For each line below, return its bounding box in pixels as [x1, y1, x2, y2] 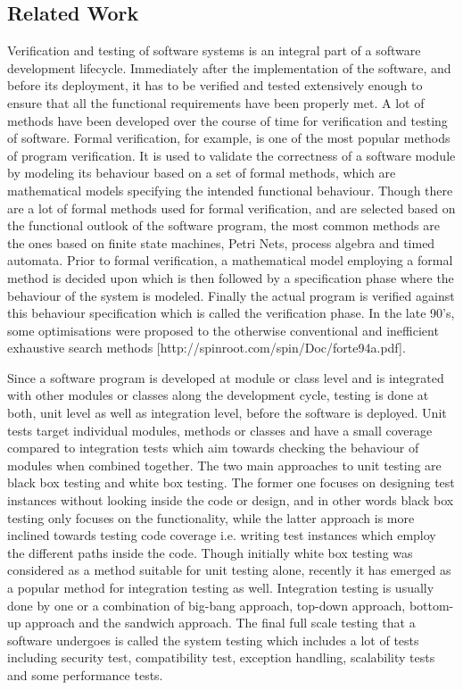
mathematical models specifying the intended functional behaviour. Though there [7, 180, 453, 199]
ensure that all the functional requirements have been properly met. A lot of [7, 93, 425, 112]
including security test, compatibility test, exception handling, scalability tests [7, 648, 435, 667]
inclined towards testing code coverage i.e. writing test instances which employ [7, 526, 436, 545]
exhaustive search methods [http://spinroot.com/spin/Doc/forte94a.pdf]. [7, 338, 406, 357]
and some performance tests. [7, 665, 163, 684]
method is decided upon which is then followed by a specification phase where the [7, 268, 454, 287]
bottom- [409, 595, 454, 614]
